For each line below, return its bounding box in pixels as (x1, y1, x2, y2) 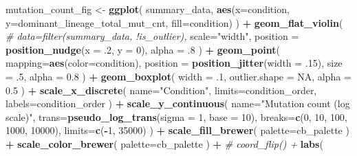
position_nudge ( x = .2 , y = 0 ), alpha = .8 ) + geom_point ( (6, 42, 280, 56)
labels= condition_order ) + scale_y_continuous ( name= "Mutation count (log (6, 96, 350, 111)
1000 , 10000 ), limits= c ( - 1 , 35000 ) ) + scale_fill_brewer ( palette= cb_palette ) (6, 123, 349, 137)
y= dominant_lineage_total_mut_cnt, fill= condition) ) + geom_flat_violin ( (6, 15, 343, 30)
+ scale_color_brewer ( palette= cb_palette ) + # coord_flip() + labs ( (6, 136, 323, 151)
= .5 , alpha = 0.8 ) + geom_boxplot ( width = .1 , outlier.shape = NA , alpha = (6, 69, 351, 83)
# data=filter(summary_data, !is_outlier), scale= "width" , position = (6, 29, 299, 43)
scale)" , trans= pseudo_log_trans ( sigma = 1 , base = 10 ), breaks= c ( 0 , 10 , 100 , (6, 109, 347, 124)
